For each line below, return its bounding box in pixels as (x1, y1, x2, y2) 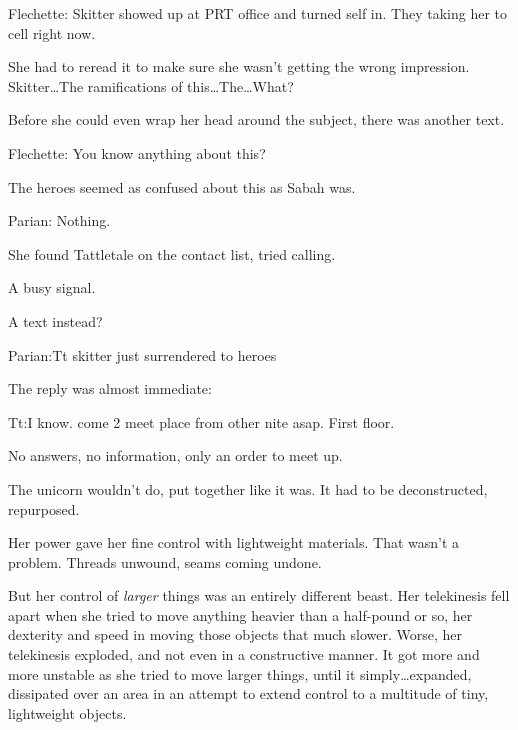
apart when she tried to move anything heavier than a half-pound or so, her (8, 604, 473, 625)
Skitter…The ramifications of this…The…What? (8, 75, 294, 96)
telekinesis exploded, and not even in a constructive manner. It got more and (8, 644, 480, 665)
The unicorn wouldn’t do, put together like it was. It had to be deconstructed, (8, 478, 488, 499)
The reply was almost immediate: (8, 378, 212, 399)
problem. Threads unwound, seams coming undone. (8, 551, 322, 572)
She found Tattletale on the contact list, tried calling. (8, 243, 336, 264)
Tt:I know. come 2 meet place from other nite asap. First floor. (8, 411, 395, 432)
